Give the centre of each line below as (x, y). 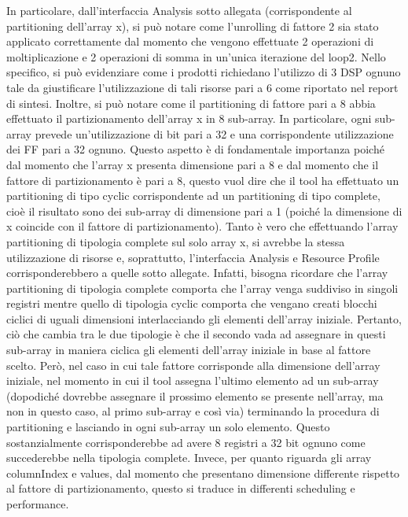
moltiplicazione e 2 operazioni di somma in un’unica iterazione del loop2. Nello (196, 56)
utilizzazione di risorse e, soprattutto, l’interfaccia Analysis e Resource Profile (193, 257)
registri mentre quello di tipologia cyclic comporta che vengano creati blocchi (192, 303)
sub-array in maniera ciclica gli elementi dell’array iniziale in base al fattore (189, 350)
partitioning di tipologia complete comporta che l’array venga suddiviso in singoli (202, 288)
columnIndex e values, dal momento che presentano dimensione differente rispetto (203, 473)
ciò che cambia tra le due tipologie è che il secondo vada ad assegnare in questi (196, 334)
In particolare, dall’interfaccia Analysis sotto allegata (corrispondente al (179, 10)
